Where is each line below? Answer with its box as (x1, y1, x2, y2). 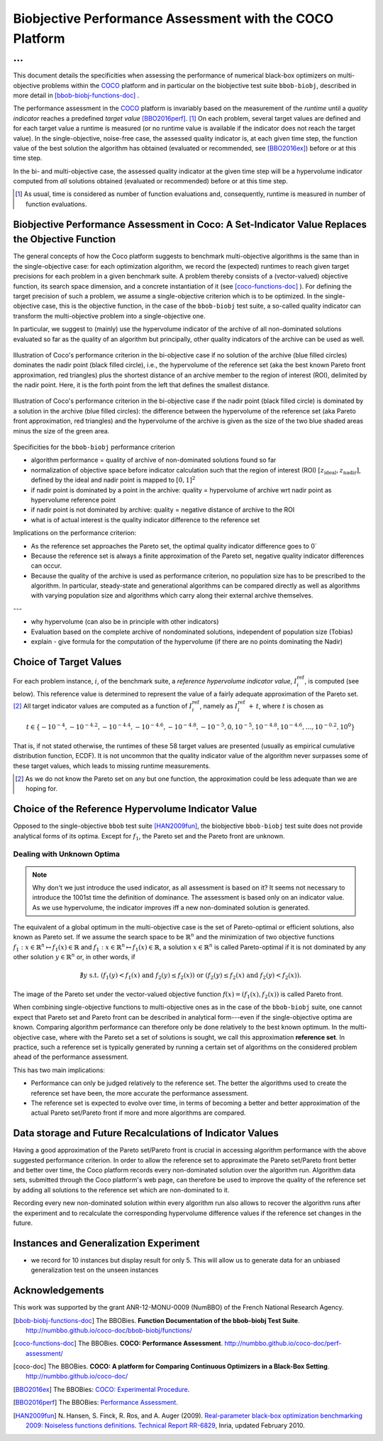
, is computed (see (304, 676, 360, 685)
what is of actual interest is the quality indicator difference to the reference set (30, 515, 260, 524)
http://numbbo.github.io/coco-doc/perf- (224, 1339, 342, 1348)
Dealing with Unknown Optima (13, 849, 121, 859)
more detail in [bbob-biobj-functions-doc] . (13, 91, 140, 99)
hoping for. (26, 784, 58, 793)
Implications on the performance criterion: (13, 529, 137, 537)
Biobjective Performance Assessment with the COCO (13, 11, 333, 26)
